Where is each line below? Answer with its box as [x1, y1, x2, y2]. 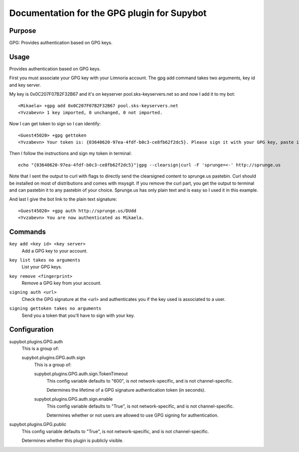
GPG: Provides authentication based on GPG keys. [9, 40, 113, 46]
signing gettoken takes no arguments [9, 306, 102, 311]
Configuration [9, 325, 54, 334]
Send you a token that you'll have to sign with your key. [21, 312, 135, 318]
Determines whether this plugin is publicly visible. [21, 438, 124, 444]
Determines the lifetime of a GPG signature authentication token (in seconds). [46, 387, 206, 393]
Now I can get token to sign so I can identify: [9, 121, 101, 127]
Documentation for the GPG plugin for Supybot [9, 7, 207, 18]
